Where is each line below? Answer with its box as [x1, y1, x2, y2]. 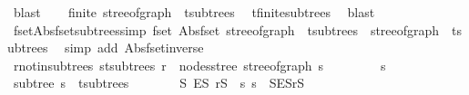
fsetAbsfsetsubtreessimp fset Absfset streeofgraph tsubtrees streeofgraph [13, 20, 440, 39]
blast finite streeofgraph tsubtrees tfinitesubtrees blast [13, 3, 375, 21]
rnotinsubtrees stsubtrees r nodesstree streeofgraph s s [13, 55, 386, 74]
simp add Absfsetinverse [65, 38, 204, 57]
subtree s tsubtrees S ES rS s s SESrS [13, 73, 305, 92]
